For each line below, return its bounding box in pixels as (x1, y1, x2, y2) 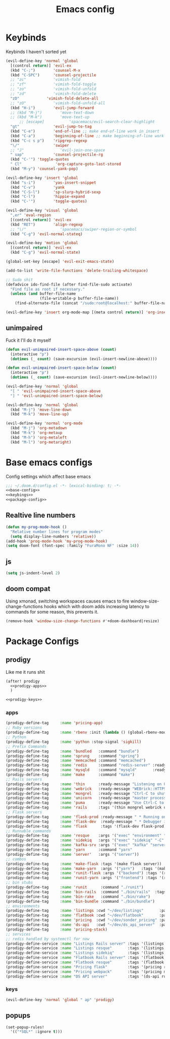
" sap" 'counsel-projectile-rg (10, 152, 103, 157)
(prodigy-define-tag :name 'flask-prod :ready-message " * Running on (6, 814, 166, 819)
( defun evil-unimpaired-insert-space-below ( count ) (6, 365, 117, 370)
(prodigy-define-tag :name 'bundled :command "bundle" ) (6, 748, 139, 754)
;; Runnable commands (6, 829, 51, 834)
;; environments (6, 903, 40, 909)
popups (6, 1011, 31, 1020)
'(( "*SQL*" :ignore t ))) (10, 1029, 63, 1034)
